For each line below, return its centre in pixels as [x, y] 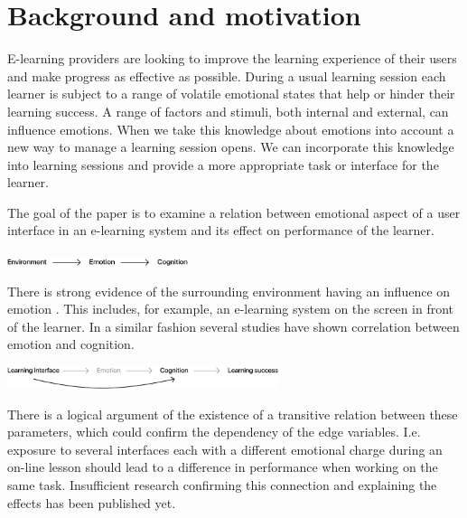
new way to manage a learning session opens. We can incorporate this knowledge [231, 147]
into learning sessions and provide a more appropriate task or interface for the [223, 164]
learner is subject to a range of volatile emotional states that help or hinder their [231, 94]
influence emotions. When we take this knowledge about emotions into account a [231, 129]
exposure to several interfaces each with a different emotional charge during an [225, 449]
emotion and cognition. [71, 344]
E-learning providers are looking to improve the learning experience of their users [232, 58]
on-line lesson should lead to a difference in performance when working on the [223, 467]
